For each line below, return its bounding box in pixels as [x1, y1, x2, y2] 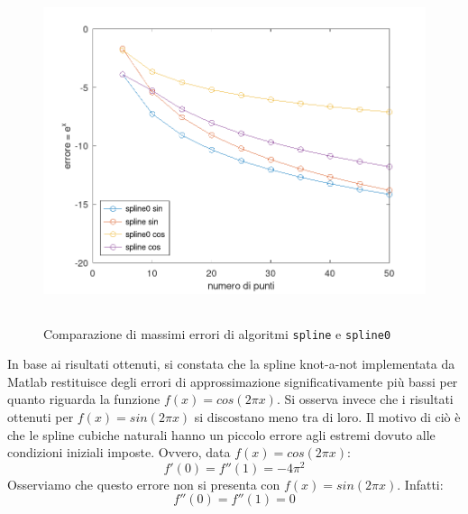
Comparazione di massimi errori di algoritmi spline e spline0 [43, 324, 391, 343]
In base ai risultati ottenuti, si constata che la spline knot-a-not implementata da [7, 354, 455, 373]
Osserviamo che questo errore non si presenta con [7, 474, 280, 493]
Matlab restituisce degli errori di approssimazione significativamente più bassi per [7, 372, 458, 390]
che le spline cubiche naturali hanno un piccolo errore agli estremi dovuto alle [7, 425, 436, 444]
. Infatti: [397, 474, 444, 493]
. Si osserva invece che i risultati [276, 390, 454, 408]
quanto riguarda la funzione [7, 390, 161, 408]
